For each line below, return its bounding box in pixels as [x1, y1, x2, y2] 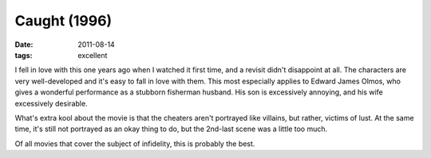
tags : [14, 50, 33, 60]
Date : [14, 40, 34, 49]
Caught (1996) [14, 12, 113, 29]
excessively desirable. [14, 98, 88, 108]
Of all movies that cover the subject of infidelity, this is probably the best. [14, 139, 255, 148]
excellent [77, 50, 108, 60]
